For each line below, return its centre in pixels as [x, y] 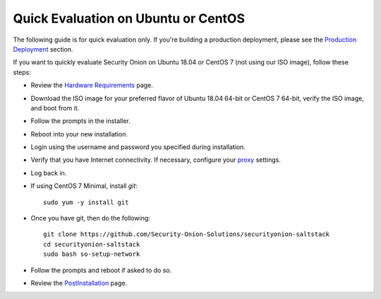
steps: [22, 72]
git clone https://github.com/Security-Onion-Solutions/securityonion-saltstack [187, 234]
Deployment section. [43, 49]
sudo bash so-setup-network [92, 254]
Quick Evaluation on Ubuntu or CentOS [129, 18]
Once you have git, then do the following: [91, 218]
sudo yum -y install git [86, 202]
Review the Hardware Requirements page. [92, 86]
